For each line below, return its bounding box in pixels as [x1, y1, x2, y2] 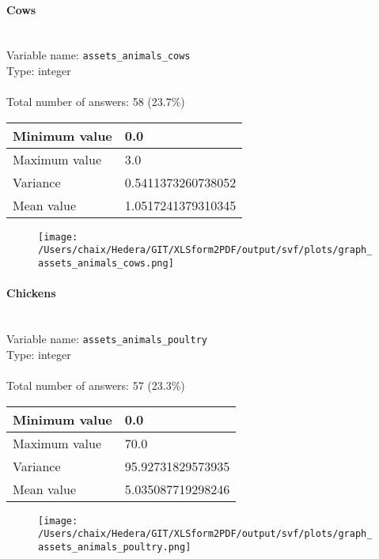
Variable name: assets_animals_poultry [6, 330, 207, 347]
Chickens [6, 285, 56, 301]
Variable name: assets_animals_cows [6, 47, 191, 63]
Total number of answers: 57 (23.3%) [6, 377, 185, 394]
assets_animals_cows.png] [38, 258, 174, 270]
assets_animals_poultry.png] [38, 541, 191, 553]
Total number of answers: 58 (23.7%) [6, 93, 185, 110]
